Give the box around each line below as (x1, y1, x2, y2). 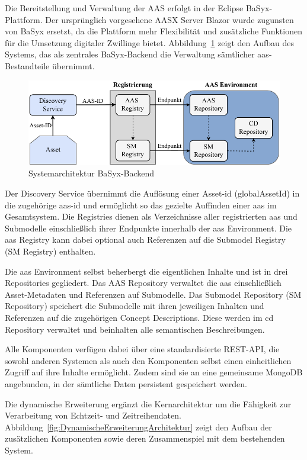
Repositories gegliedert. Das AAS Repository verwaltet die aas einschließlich (5, 276, 282, 289)
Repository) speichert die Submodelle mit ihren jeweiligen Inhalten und (5, 300, 264, 312)
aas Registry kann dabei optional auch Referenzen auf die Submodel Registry (5, 233, 286, 246)
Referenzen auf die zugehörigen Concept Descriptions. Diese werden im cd (5, 311, 274, 323)
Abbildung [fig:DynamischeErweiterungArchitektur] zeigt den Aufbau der (5, 420, 272, 433)
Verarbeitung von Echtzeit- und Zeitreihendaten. (5, 409, 181, 422)
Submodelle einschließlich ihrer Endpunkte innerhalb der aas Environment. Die (5, 221, 292, 234)
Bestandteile (5, 59, 50, 72)
